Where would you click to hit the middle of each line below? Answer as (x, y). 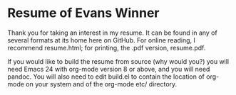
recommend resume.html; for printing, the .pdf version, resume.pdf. (107, 47)
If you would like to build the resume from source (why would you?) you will (118, 61)
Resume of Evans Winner (83, 13)
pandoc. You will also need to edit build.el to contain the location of (106, 77)
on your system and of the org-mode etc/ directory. (102, 84)
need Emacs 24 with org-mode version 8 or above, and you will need (109, 69)
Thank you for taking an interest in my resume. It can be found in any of (112, 33)
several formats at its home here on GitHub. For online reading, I (102, 40)
